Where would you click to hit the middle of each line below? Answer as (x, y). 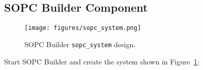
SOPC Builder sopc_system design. (80, 44)
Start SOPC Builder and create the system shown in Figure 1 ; (102, 61)
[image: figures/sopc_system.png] (83, 28)
